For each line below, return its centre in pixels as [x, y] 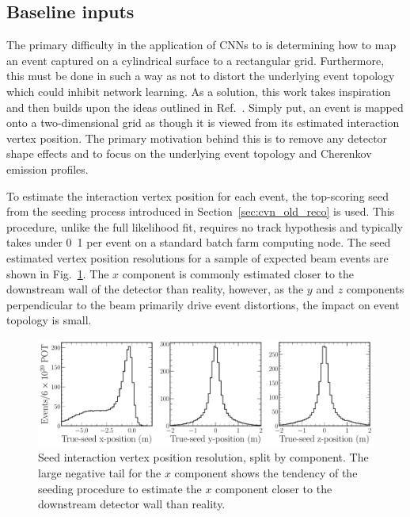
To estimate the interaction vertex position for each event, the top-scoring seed [198, 195]
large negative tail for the [100, 473]
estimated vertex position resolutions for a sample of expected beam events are [197, 257]
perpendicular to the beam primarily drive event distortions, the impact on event [203, 304]
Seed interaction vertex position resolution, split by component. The [203, 457]
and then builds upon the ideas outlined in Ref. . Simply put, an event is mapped [205, 107]
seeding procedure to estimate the [120, 488]
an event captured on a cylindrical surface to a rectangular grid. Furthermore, [196, 60]
